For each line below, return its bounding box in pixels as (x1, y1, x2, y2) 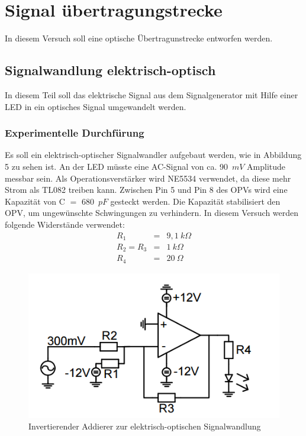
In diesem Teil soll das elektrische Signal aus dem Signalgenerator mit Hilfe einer (5, 88, 298, 101)
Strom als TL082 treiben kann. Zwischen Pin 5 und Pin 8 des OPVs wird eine (5, 183, 288, 196)
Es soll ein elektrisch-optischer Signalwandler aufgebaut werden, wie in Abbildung (5, 148, 302, 161)
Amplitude (247, 160, 286, 172)
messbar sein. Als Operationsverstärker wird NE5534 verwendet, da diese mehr (5, 172, 291, 184)
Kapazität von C (5, 195, 65, 207)
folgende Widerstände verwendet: (5, 218, 125, 230)
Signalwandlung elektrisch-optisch (5, 61, 216, 79)
